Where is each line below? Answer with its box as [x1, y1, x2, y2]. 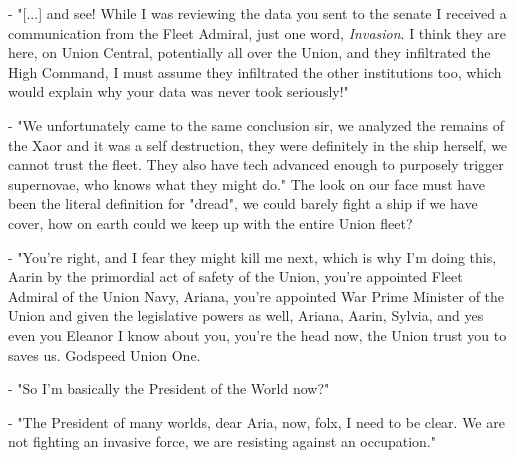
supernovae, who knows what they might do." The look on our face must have [8, 173, 485, 194]
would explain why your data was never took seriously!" [8, 81, 349, 102]
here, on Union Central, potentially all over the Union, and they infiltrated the [8, 42, 491, 63]
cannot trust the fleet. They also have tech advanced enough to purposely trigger [8, 154, 504, 175]
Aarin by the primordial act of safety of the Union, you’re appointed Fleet [8, 266, 463, 287]
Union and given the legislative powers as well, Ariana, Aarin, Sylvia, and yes [8, 305, 484, 326]
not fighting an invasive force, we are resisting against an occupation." [8, 431, 436, 452]
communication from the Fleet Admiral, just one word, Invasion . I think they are [8, 22, 507, 43]
